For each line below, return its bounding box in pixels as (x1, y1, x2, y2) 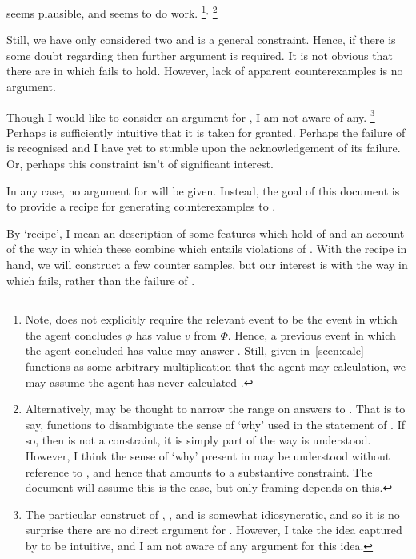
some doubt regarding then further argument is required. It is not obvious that (6, 46, 393, 63)
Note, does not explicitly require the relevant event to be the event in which (25, 311, 398, 328)
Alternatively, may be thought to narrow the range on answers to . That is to (25, 400, 406, 417)
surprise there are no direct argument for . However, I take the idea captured (25, 521, 402, 538)
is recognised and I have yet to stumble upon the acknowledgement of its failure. (6, 139, 401, 156)
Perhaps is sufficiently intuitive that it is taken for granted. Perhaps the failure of (6, 123, 406, 140)
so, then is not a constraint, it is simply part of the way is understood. (25, 432, 371, 448)
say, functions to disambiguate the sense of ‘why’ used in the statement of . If (25, 416, 405, 432)
